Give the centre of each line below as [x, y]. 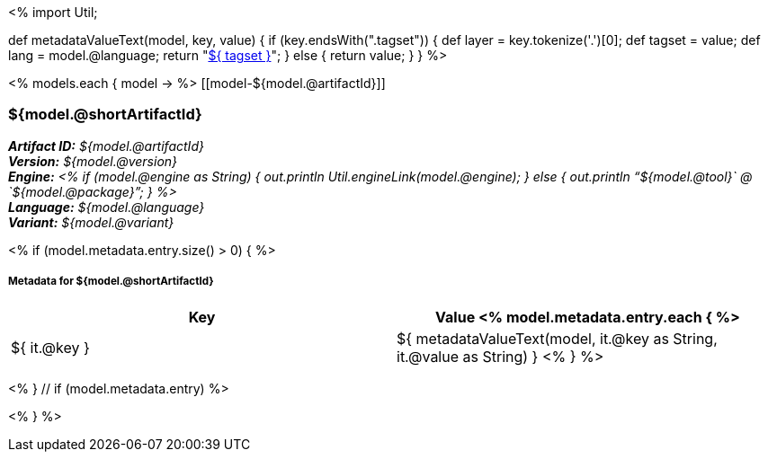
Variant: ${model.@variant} [91, 222]
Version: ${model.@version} [93, 161]
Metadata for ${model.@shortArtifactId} [111, 282]
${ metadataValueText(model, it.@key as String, [557, 338]
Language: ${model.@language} [107, 207]
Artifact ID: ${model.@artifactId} [106, 146]
